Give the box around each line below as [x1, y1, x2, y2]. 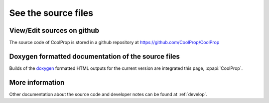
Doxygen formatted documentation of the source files [9, 52, 180, 60]
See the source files [9, 7, 94, 18]
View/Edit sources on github [9, 26, 100, 35]
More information [9, 78, 65, 87]
